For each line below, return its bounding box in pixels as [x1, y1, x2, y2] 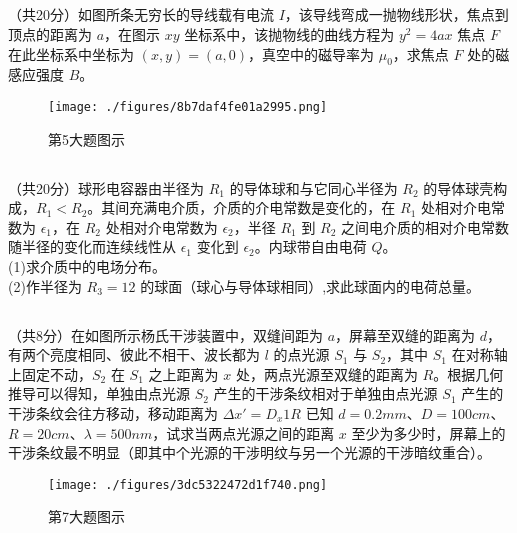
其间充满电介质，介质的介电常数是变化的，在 [101, 197, 396, 218]
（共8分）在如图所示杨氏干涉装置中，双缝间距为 [8, 324, 323, 345]
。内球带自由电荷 [254, 236, 367, 257]
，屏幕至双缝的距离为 [335, 324, 476, 345]
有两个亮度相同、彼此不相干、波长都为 [8, 344, 260, 365]
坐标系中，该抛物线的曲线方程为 [184, 23, 395, 44]
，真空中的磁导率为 [248, 43, 375, 64]
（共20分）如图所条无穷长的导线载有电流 [8, 4, 274, 25]
